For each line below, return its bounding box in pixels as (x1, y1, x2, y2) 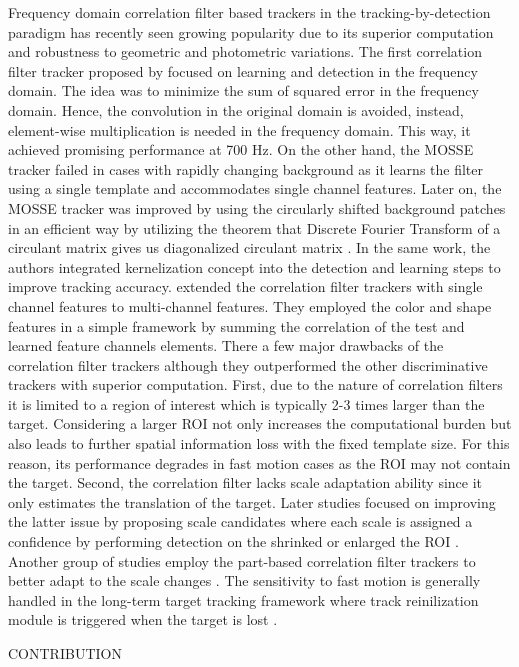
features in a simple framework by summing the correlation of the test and (8, 315, 465, 336)
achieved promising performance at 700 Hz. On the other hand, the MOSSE (8, 139, 474, 160)
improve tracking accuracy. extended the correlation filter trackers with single (8, 276, 483, 297)
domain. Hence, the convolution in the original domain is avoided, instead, (8, 99, 464, 120)
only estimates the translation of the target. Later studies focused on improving (8, 491, 496, 512)
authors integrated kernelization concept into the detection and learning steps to (8, 256, 501, 277)
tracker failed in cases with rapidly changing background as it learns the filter (8, 158, 484, 179)
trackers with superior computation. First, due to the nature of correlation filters (8, 374, 503, 395)
